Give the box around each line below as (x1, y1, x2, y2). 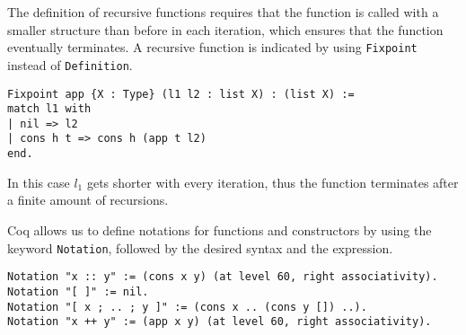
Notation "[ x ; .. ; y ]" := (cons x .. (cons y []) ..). (7, 300, 367, 313)
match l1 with (7, 102, 92, 116)
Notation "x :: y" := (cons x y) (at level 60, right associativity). (7, 270, 438, 284)
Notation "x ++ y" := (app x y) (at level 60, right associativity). (7, 315, 432, 329)
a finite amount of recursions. (7, 190, 169, 209)
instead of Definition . (7, 55, 133, 74)
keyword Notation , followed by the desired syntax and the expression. (7, 238, 393, 257)
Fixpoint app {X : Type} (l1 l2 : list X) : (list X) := (7, 87, 355, 101)
